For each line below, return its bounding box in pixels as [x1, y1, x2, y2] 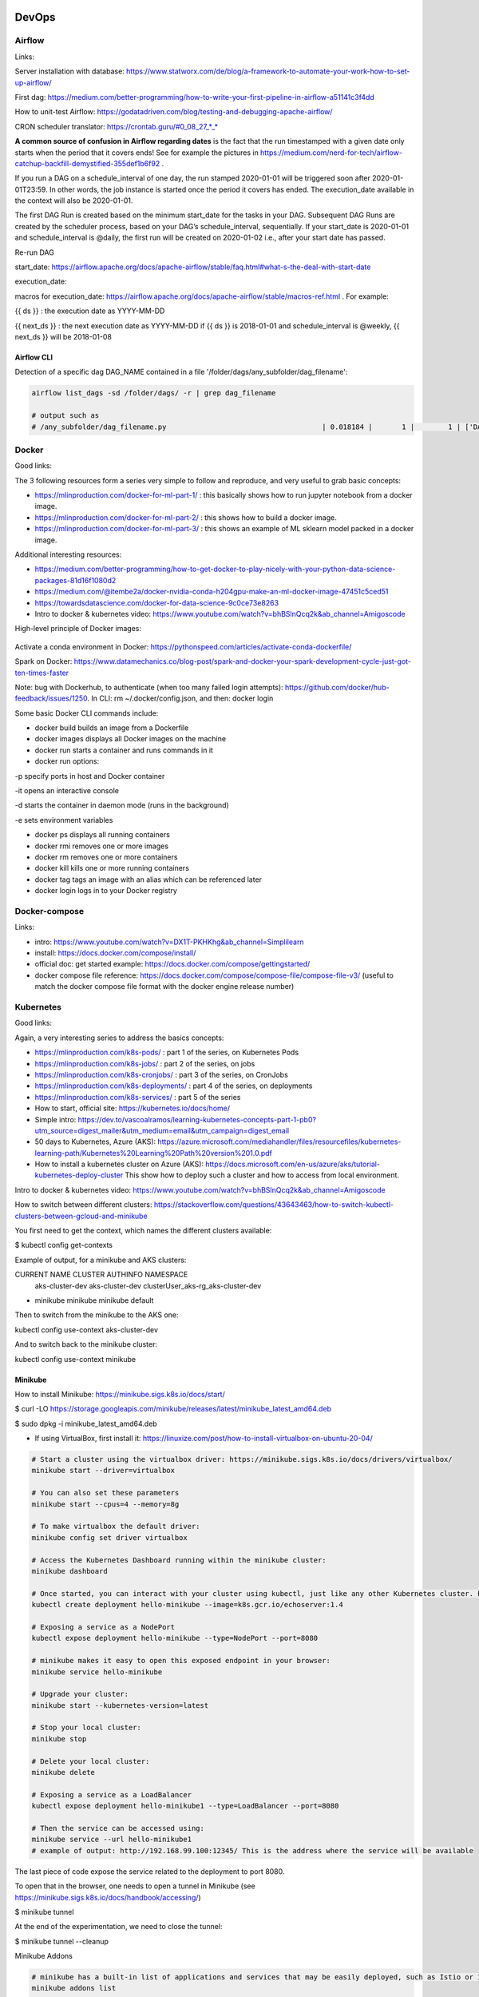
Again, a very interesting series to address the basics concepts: [14, 1033, 224, 1042]
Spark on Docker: [14, 657, 73, 666]
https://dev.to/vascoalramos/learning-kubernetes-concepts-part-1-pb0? [77, 1114, 317, 1124]
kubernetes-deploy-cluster [34, 1170, 124, 1180]
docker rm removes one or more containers [34, 852, 178, 862]
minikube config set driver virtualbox [31, 1533, 188, 1542]
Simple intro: [34, 1114, 77, 1124]
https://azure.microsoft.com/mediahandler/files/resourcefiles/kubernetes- [157, 1137, 402, 1146]
